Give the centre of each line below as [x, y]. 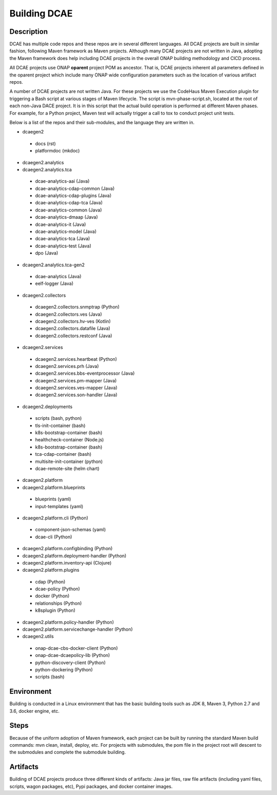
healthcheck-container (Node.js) [70, 440]
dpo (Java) [47, 253]
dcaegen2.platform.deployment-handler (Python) [74, 556]
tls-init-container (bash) [60, 425]
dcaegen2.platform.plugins [51, 570]
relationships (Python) [58, 603]
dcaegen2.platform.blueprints [54, 487]
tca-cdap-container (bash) [63, 454]
